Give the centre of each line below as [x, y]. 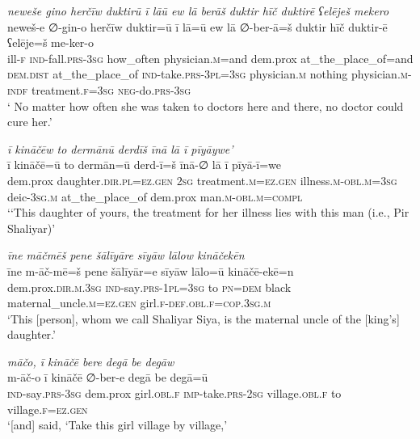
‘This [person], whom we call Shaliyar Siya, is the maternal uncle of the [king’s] [204, 318]
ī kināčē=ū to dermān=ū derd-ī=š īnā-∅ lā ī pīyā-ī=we [145, 165]
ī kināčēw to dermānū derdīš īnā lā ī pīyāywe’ [120, 148]
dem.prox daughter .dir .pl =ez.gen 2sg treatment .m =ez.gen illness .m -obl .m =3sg [202, 180]
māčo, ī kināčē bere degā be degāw [91, 361]
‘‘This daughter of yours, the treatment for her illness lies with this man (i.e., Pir [208, 212]
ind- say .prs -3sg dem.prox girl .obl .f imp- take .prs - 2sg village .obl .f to [174, 393]
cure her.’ [30, 122]
